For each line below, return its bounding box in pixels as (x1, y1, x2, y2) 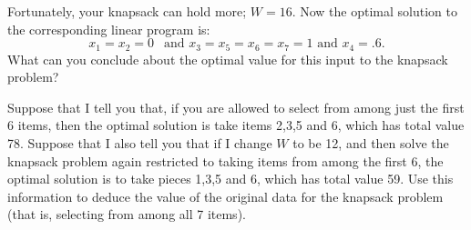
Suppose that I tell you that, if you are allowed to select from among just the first (7, 97, 465, 116)
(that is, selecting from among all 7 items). (7, 205, 246, 224)
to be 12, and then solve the (292, 134, 449, 153)
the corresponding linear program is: (7, 19, 210, 38)
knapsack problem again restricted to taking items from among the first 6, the (7, 151, 444, 170)
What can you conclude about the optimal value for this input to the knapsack (7, 49, 448, 68)
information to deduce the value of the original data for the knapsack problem (7, 186, 444, 205)
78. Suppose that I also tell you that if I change (7, 134, 272, 153)
